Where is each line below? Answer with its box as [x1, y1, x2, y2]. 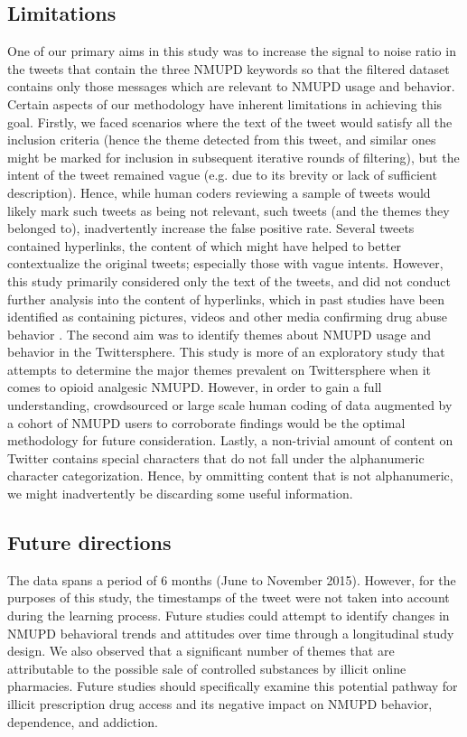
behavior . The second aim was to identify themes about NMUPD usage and [7, 324, 431, 343]
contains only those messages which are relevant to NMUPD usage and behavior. [7, 77, 455, 96]
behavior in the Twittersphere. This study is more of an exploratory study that [7, 342, 445, 361]
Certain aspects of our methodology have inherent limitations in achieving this [7, 94, 443, 113]
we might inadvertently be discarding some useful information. [7, 484, 353, 503]
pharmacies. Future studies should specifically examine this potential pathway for [7, 676, 458, 695]
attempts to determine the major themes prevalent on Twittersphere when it [7, 359, 431, 378]
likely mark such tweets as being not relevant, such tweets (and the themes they [7, 201, 450, 219]
